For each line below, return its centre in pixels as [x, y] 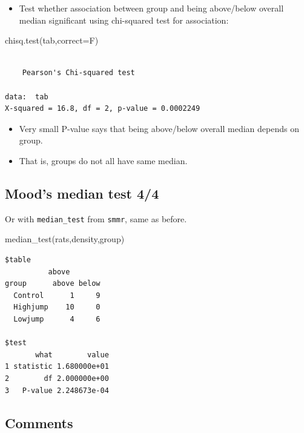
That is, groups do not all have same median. [103, 160]
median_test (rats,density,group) [65, 239]
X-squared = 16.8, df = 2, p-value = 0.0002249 [103, 109]
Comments [39, 422]
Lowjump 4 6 [57, 319]
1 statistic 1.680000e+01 [57, 367]
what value [72, 355]
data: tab [27, 97]
